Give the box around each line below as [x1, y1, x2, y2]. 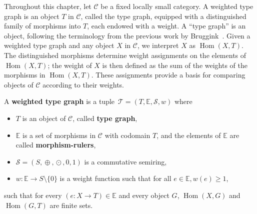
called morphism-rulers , [15, 139, 96, 150]
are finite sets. [49, 199, 93, 210]
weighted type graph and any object [4, 40, 114, 50]
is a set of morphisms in [22, 129, 96, 140]
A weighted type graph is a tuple [4, 96, 115, 106]
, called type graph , [72, 112, 137, 123]
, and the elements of [156, 129, 221, 140]
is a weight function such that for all [59, 173, 171, 183]
